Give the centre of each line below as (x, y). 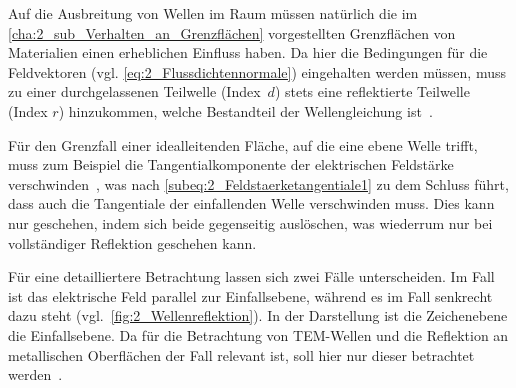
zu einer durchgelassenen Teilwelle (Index (134, 91)
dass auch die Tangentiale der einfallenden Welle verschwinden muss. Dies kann (251, 203)
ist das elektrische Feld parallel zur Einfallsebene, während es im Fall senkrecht (250, 295)
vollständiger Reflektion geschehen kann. (132, 242)
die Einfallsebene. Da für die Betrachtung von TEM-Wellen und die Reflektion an (258, 334)
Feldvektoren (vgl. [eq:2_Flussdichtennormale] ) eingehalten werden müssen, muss (257, 71)
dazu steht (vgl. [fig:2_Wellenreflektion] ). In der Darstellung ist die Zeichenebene (258, 315)
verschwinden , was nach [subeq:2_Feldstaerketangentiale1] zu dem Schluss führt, (258, 183)
